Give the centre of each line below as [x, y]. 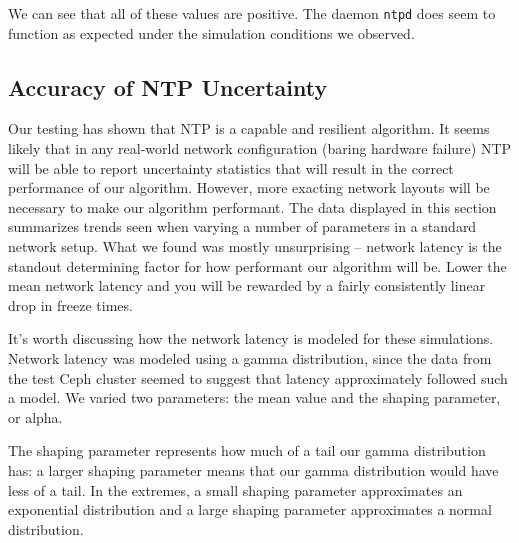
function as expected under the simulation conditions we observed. [211, 32]
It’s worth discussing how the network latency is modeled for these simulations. [251, 338]
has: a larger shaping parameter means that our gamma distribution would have [253, 469]
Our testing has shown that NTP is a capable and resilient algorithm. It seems [249, 128]
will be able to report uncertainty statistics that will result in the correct [231, 167]
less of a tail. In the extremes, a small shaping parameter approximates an [235, 489]
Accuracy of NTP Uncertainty [168, 86]
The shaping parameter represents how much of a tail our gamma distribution [247, 450]
